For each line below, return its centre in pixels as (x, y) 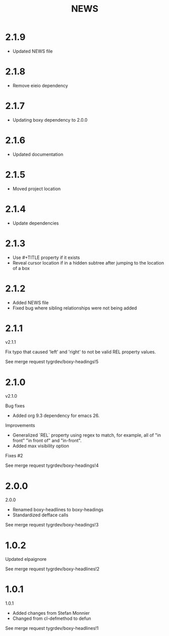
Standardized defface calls (40, 515)
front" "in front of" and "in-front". (47, 441)
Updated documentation (38, 154)
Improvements (20, 426)
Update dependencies (36, 223)
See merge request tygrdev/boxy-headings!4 (52, 465)
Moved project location (37, 189)
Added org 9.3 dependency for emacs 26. (56, 416)
